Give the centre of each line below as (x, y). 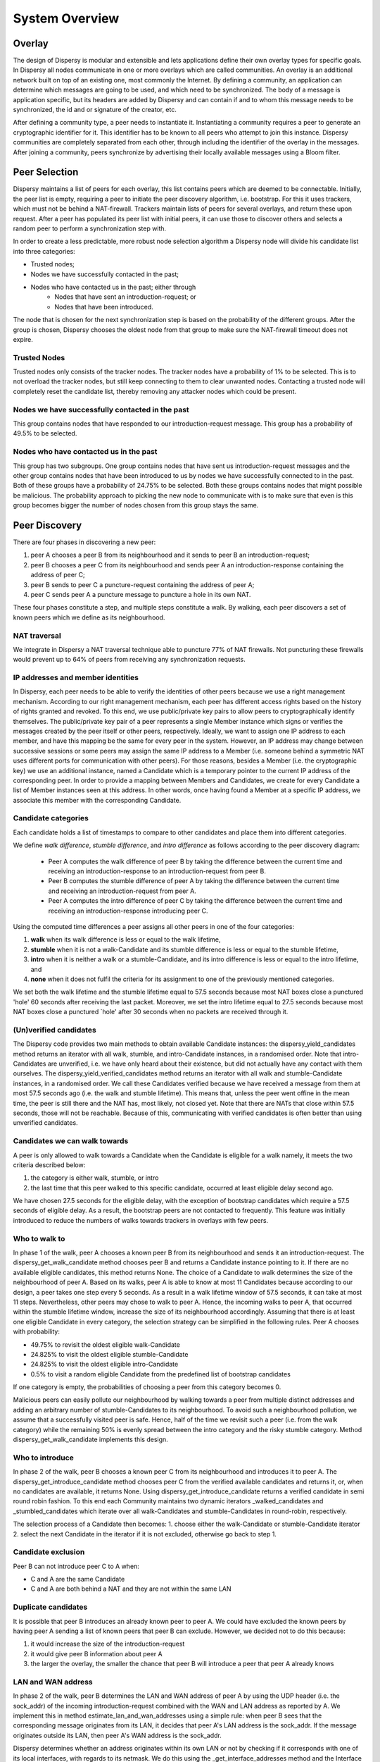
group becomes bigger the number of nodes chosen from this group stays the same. (136, 505)
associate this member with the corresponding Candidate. (97, 800)
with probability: (36, 1331)
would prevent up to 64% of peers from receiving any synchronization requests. (129, 660)
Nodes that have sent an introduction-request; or (125, 297)
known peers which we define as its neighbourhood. (89, 617)
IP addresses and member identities (76, 678)
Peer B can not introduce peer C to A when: (76, 1566)
